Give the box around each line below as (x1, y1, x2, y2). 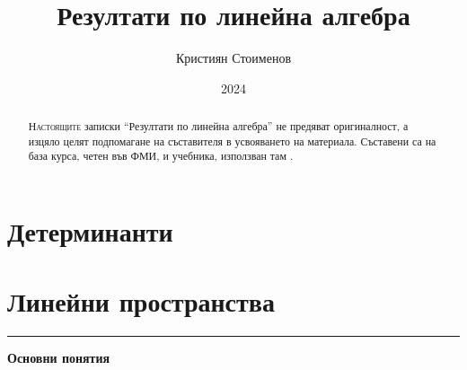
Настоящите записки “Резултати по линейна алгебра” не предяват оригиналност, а (28, 119, 409, 134)
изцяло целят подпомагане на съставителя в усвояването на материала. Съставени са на (28, 133, 436, 148)
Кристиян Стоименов (175, 48, 291, 67)
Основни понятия (7, 348, 110, 367)
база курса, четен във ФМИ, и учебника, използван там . (28, 148, 294, 163)
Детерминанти (7, 213, 173, 250)
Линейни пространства (7, 283, 275, 320)
